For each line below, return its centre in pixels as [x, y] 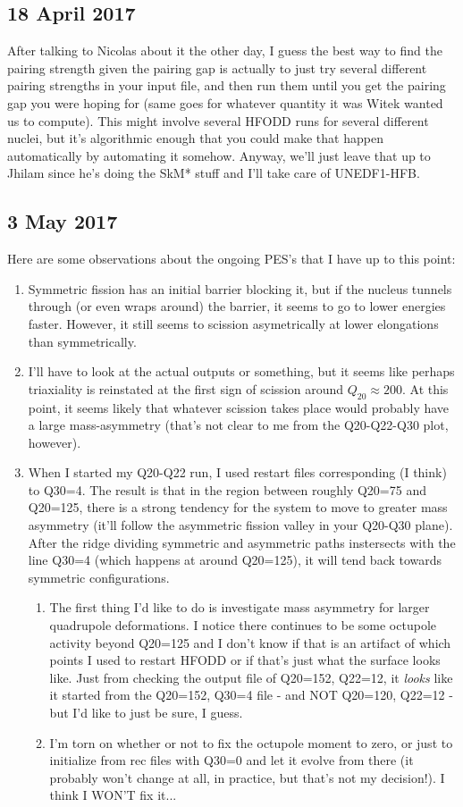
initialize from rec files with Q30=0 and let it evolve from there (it [231, 760]
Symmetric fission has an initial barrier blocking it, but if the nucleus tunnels [240, 288]
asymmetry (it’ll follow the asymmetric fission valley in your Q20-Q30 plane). [240, 525]
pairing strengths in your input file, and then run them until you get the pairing [227, 85]
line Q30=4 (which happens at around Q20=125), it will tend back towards [235, 560]
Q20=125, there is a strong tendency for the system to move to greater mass [238, 507]
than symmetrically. [82, 341]
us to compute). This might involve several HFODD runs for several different [218, 120]
